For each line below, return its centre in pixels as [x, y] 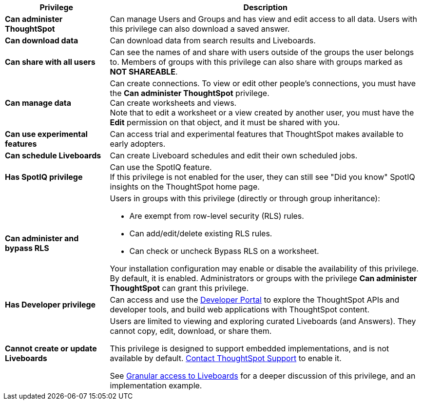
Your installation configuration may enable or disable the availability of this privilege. [264, 269]
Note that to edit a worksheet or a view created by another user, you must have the [262, 113]
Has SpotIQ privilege [44, 177]
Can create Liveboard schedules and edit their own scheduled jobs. [234, 155]
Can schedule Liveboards [53, 155]
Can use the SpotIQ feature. [161, 167]
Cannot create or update [51, 348]
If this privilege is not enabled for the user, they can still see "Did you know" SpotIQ [262, 177]
